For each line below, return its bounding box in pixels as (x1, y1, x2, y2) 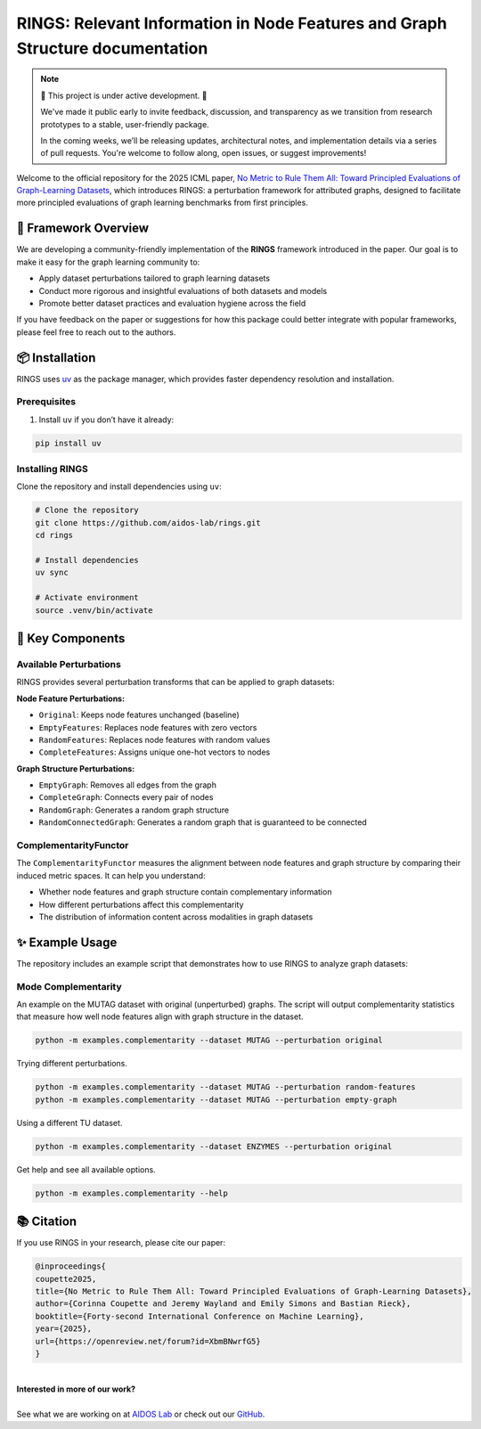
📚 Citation (16, 1214, 77, 1229)
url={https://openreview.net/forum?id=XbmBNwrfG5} (35, 1336, 262, 1346)
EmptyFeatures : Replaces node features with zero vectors (38, 722, 257, 732)
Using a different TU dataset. (16, 1117, 123, 1128)
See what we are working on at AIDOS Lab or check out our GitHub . (16, 1409, 265, 1420)
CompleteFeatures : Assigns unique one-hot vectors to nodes (38, 747, 271, 757)
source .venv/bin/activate (35, 605, 153, 615)
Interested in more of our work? (16, 1384, 136, 1394)
